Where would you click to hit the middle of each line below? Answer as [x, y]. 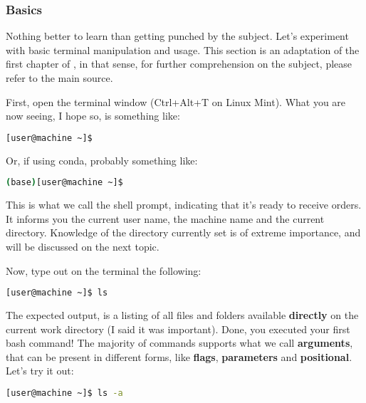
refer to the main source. [59, 78]
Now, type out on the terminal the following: [104, 270]
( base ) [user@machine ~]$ [64, 183]
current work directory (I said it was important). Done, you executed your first [178, 329]
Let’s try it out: [40, 371]
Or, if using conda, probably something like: [102, 160]
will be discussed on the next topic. [83, 246]
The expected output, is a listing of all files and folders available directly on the [182, 314]
